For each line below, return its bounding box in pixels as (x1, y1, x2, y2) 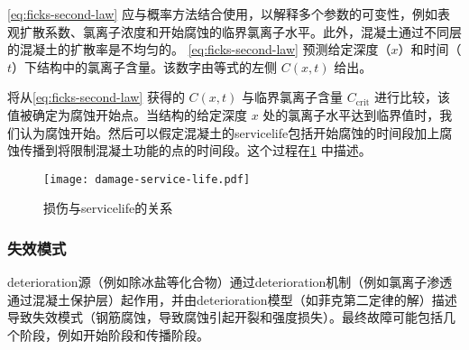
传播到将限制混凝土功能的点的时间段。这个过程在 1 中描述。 (19, 141, 372, 160)
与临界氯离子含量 (242, 87, 344, 106)
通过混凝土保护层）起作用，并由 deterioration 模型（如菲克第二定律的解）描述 (7, 290, 457, 309)
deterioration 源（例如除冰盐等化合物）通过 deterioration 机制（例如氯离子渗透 (7, 272, 453, 291)
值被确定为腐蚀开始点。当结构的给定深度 (7, 105, 247, 124)
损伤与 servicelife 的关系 (43, 198, 173, 217)
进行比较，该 (373, 87, 450, 106)
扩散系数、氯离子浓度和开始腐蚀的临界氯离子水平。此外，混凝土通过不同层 (19, 22, 462, 41)
